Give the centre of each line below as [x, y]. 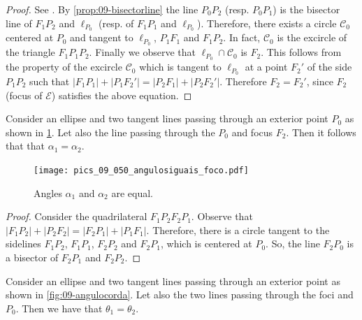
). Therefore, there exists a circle [267, 23]
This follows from [304, 52]
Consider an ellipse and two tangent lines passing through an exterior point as [173, 281]
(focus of [24, 95]
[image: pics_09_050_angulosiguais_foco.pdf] [141, 170]
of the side [330, 67]
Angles [48, 192]
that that [26, 146]
